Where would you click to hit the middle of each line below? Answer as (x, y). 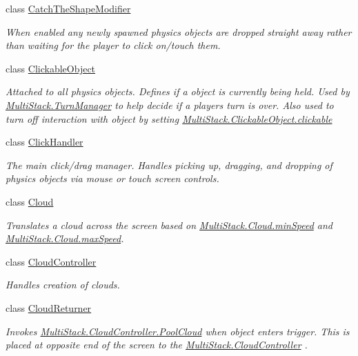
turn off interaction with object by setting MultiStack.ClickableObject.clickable (169, 118)
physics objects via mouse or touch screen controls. (112, 178)
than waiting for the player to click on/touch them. (113, 45)
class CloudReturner (49, 307)
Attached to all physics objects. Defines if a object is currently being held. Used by (178, 91)
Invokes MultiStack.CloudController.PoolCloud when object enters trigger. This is (178, 331)
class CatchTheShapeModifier (68, 8)
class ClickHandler (44, 142)
